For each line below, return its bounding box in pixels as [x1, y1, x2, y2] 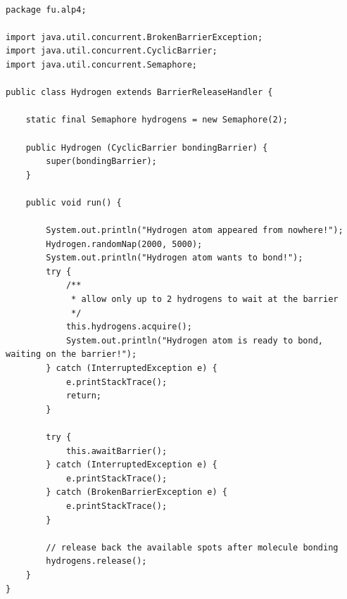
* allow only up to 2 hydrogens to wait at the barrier [71, 294, 339, 305]
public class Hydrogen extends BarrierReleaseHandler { [6, 87, 273, 98]
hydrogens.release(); [46, 556, 147, 567]
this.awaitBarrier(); [65, 446, 168, 456]
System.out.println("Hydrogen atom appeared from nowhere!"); [46, 225, 343, 236]
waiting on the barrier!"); [6, 349, 137, 360]
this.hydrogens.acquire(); [65, 322, 192, 332]
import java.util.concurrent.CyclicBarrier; [6, 46, 217, 56]
